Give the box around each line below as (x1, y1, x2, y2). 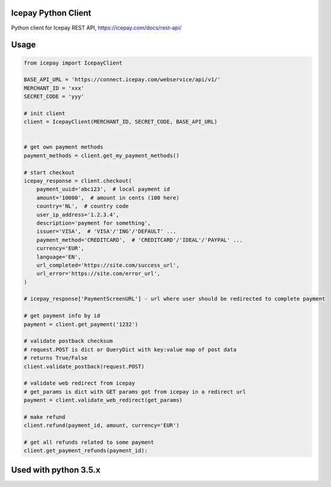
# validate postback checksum (23, 338, 113, 345)
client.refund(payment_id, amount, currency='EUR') (23, 422, 180, 429)
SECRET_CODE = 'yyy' (23, 93, 84, 100)
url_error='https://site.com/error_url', (36, 270, 161, 277)
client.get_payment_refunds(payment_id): (23, 447, 148, 454)
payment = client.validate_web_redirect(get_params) (23, 397, 183, 404)
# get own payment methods (23, 143, 104, 151)
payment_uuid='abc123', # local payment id (36, 186, 170, 193)
